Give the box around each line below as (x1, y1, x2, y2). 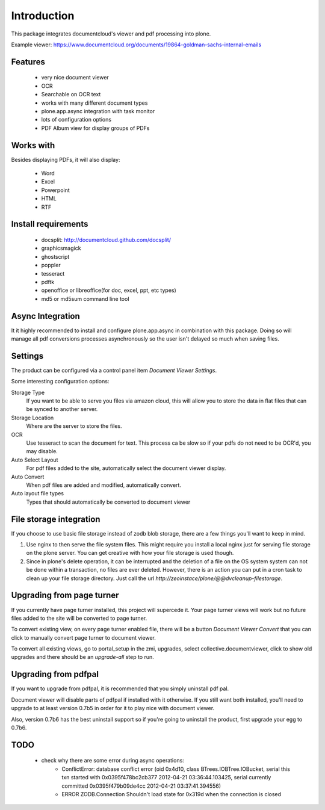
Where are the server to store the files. (26, 422, 122, 430)
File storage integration (11, 514, 101, 524)
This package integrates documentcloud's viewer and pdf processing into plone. (11, 30, 211, 37)
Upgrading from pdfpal (11, 669, 99, 679)
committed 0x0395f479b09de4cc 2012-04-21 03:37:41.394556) (61, 782, 221, 790)
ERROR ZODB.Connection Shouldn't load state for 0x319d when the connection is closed (61, 790, 282, 797)
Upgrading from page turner (11, 590, 119, 601)
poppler (41, 262, 61, 269)
